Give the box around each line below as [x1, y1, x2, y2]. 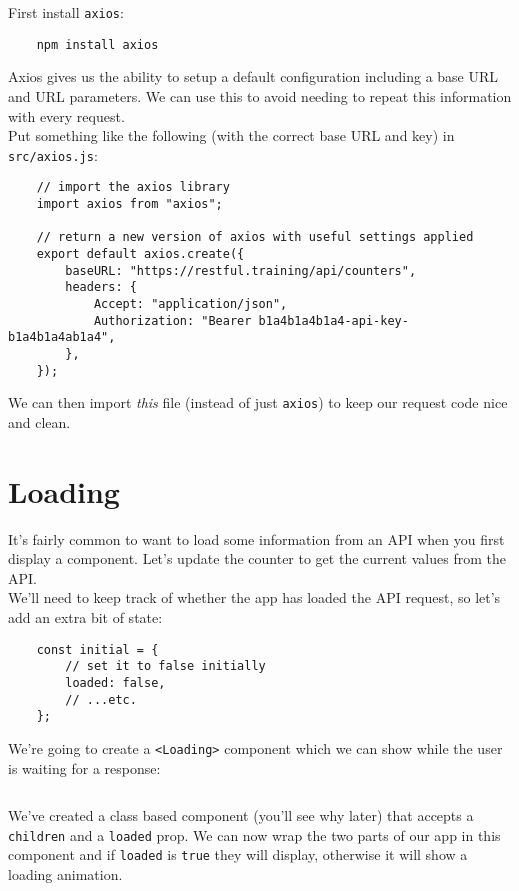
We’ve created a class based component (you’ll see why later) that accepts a [8, 805, 474, 826]
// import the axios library [36, 180, 230, 195]
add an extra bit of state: [8, 606, 163, 627]
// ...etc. [65, 692, 137, 707]
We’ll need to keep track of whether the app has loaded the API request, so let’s [8, 587, 501, 608]
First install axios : [8, 2, 124, 22]
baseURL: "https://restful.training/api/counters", [65, 263, 417, 278]
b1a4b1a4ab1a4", [8, 330, 116, 345]
